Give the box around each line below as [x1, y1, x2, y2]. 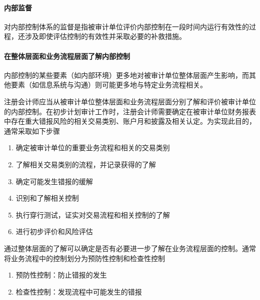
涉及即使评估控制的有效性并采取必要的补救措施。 [24, 31, 186, 41]
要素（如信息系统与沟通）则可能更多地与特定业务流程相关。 [10, 79, 207, 90]
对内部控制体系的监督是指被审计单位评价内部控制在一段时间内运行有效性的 [4, 21, 249, 31]
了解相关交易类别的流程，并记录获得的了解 [15, 159, 156, 169]
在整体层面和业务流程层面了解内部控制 [4, 50, 130, 61]
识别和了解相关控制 [15, 193, 79, 203]
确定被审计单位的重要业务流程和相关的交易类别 [15, 142, 170, 153]
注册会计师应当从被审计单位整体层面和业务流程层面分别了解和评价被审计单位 [4, 96, 256, 106]
